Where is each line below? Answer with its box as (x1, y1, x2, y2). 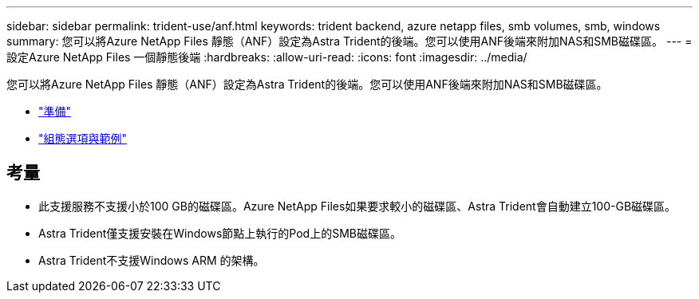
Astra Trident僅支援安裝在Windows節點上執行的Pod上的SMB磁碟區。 (38, 226, 401, 240)
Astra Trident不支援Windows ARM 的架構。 (38, 253, 265, 267)
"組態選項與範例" (38, 132, 128, 145)
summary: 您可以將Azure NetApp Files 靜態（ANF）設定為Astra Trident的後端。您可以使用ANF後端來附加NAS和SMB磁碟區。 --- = (6, 34, 693, 48)
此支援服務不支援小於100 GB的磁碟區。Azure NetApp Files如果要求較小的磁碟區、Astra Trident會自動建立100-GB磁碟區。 (38, 199, 677, 213)
